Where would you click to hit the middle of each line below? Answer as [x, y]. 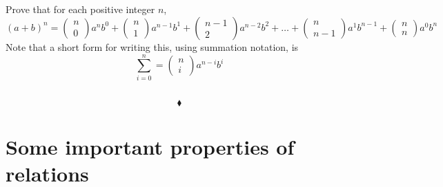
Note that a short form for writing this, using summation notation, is [152, 46]
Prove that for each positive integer [80, 9]
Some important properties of [150, 146]
